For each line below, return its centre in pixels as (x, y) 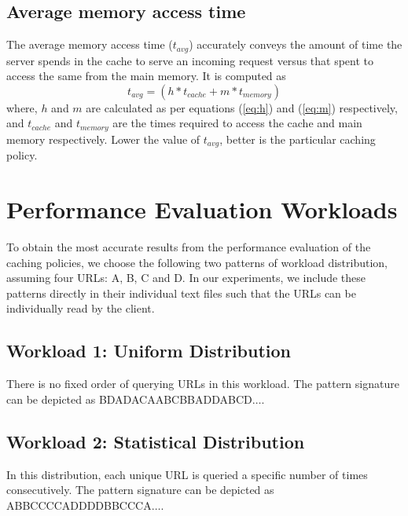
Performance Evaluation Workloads (202, 209)
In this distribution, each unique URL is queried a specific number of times (187, 474)
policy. (22, 155)
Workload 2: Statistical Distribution (156, 441)
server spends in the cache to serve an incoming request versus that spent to (190, 60)
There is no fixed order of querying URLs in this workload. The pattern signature (203, 384)
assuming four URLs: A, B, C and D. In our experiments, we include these (186, 278)
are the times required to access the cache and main (237, 123)
